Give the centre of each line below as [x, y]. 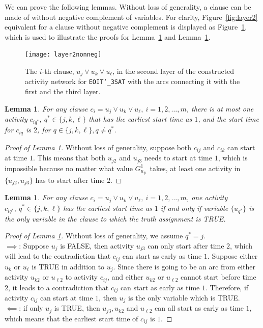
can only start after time [186, 245]
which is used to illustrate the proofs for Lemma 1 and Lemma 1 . [108, 36]
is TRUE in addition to [68, 266]
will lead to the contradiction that [58, 256]
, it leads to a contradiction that [59, 287]
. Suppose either [232, 256]
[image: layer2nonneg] [63, 55]
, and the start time [228, 119]
